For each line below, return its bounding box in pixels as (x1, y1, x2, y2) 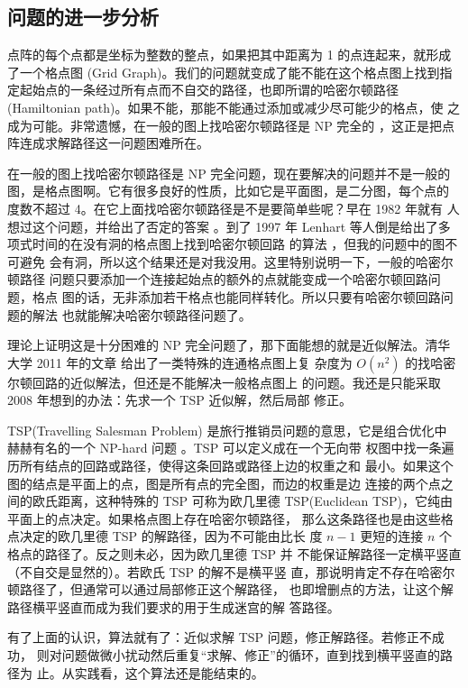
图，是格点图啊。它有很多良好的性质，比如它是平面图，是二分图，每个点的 (7, 181, 449, 200)
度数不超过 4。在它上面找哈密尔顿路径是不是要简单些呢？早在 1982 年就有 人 (7, 198, 460, 217)
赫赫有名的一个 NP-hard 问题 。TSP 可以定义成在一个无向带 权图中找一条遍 (7, 438, 454, 457)
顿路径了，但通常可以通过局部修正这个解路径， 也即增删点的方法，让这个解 (7, 580, 454, 599)
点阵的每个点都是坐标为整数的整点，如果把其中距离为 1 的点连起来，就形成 (7, 45, 452, 64)
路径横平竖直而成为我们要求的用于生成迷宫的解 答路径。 (7, 597, 340, 616)
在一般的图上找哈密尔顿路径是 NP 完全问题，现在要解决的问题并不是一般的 (7, 163, 451, 182)
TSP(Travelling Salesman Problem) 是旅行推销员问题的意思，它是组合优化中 (7, 420, 447, 439)
